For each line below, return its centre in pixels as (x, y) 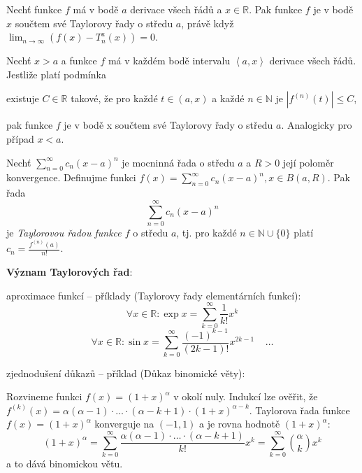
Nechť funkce (34, 9)
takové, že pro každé (114, 98)
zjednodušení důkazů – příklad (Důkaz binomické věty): (126, 373)
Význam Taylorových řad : (70, 271)
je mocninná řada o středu (178, 162)
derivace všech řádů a (176, 9)
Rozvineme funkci (44, 396)
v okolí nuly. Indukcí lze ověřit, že (246, 396)
